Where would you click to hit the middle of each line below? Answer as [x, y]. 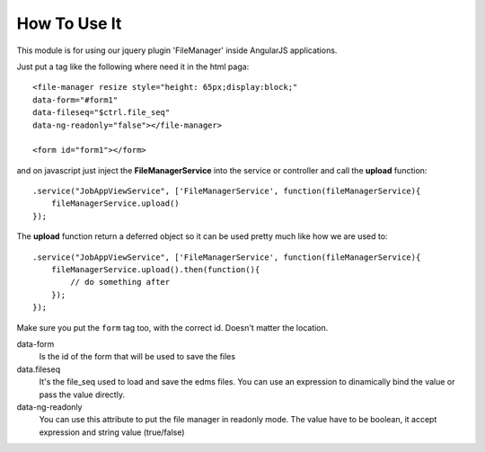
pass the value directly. [82, 394]
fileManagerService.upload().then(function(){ [155, 270]
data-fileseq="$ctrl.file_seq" [101, 113]
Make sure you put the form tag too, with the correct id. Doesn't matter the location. [172, 327]
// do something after [120, 282]
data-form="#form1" [75, 100]
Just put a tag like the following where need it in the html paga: [133, 66]
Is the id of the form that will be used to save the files [137, 357]
